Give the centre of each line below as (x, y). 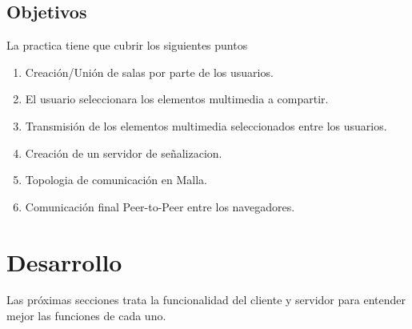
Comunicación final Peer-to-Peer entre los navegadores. (160, 206)
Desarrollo (64, 261)
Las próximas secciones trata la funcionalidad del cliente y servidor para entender (206, 300)
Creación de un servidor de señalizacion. (124, 152)
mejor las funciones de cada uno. (86, 316)
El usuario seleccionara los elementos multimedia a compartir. (177, 99)
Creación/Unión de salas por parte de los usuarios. (149, 72)
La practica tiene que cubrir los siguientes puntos (127, 45)
